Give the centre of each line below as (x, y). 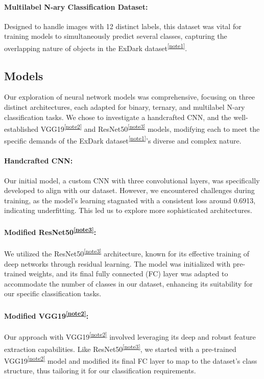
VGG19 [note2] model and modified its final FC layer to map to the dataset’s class (131, 360)
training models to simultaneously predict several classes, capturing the (116, 36)
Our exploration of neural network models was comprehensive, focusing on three (129, 97)
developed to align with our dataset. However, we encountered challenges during (129, 190)
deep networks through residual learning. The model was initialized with (117, 263)
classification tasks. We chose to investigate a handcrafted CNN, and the (118, 117)
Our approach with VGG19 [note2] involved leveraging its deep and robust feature (130, 336)
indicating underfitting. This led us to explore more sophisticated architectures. (128, 210)
